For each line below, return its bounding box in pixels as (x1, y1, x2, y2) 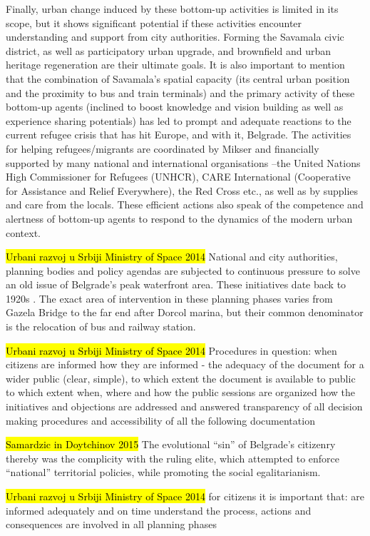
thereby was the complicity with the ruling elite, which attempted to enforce (6, 450, 340, 465)
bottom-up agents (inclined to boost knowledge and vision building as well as (6, 99, 344, 114)
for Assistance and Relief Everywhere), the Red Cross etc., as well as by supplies (6, 183, 359, 198)
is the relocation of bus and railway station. (6, 319, 196, 334)
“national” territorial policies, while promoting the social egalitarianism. (6, 465, 321, 480)
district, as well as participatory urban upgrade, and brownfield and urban (6, 43, 331, 58)
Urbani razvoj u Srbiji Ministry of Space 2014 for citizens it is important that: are (6, 489, 365, 503)
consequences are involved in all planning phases (6, 517, 217, 532)
